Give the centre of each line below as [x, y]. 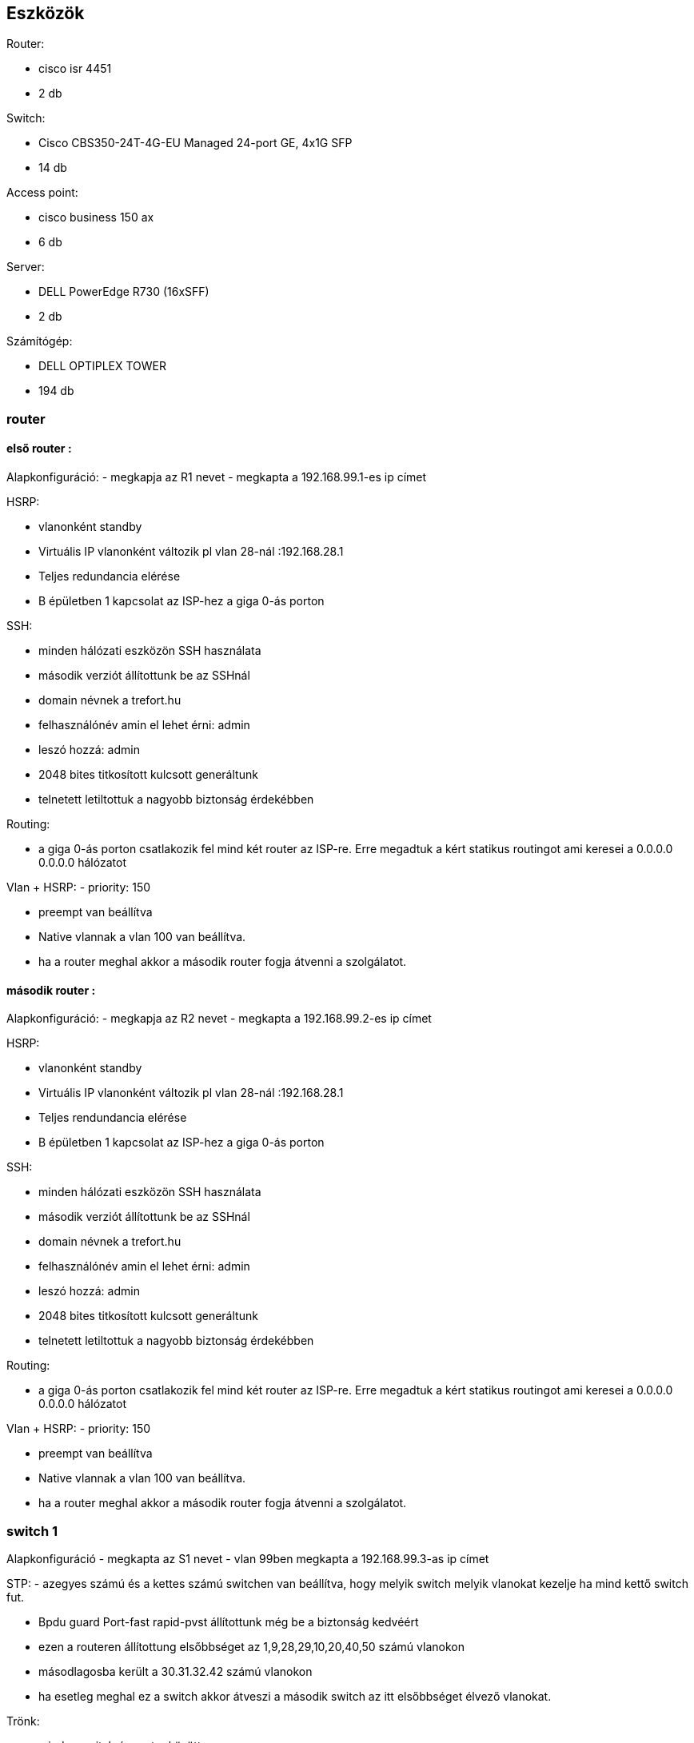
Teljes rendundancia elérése [113, 1118]
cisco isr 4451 [75, 69]
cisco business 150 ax [96, 217]
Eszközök [46, 13]
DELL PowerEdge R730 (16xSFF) [124, 292]
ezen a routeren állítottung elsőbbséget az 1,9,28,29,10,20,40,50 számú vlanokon [251, 1646]
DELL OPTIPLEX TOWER [103, 366]
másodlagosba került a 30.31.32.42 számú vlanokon [175, 1671]
